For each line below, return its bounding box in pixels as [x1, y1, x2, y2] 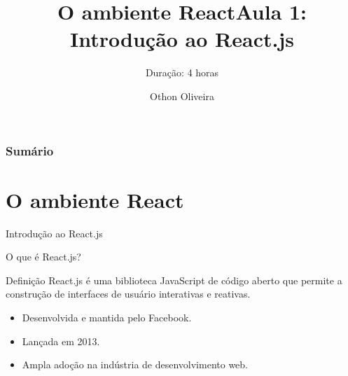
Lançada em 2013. [22, 333, 100, 348]
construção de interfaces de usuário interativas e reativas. [6, 286, 251, 301]
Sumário [6, 141, 54, 159]
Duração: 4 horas [145, 65, 219, 80]
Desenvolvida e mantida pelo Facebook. [22, 309, 192, 324]
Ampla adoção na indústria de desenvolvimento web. [22, 357, 248, 372]
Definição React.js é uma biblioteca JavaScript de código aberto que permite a [6, 272, 342, 287]
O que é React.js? [6, 249, 81, 264]
